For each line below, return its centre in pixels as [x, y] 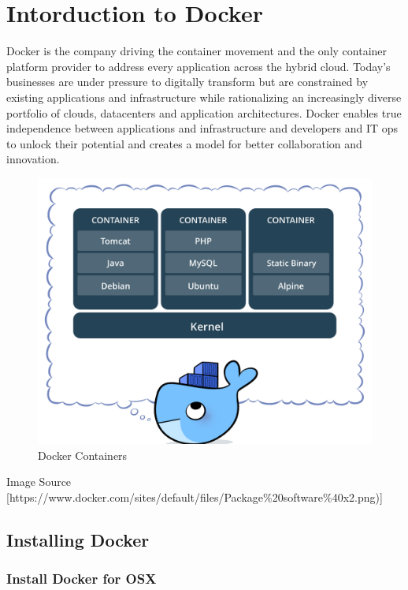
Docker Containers [83, 455]
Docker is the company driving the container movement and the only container [197, 51]
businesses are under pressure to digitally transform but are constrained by [187, 82]
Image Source [39, 482]
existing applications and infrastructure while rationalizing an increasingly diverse [204, 97]
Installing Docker [78, 539]
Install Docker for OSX [82, 578]
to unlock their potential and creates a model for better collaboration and [184, 143]
